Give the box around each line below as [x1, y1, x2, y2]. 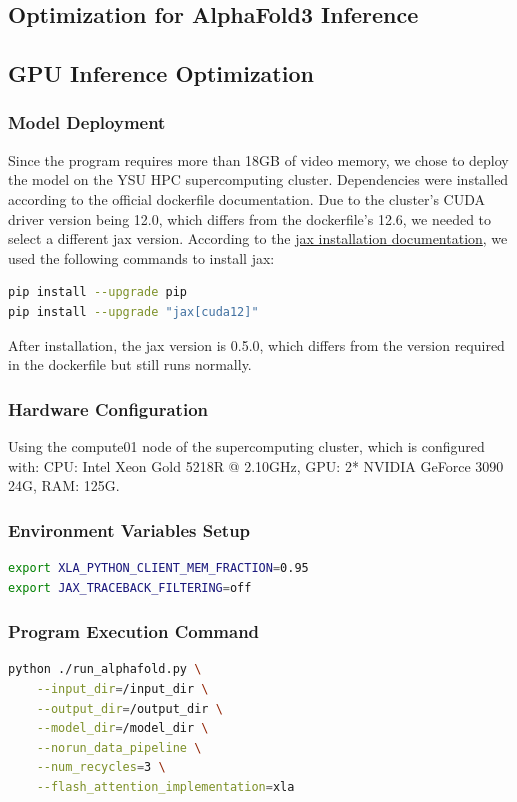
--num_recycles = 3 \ [36, 760, 166, 775]
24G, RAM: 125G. [8, 475, 120, 496]
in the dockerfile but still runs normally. [8, 354, 252, 375]
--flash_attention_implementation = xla [36, 779, 295, 794]
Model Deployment [8, 110, 166, 135]
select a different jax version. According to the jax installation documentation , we [8, 228, 508, 249]
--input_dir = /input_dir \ [36, 681, 209, 696]
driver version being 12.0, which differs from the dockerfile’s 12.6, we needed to [8, 208, 492, 229]
